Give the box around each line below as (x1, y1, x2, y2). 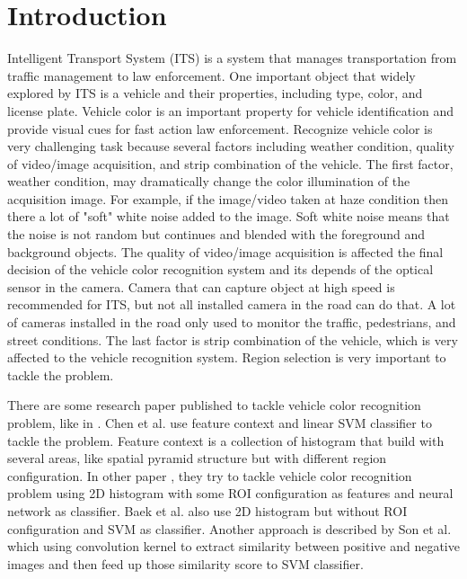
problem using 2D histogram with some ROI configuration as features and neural (7, 484, 454, 503)
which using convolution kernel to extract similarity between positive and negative (7, 537, 460, 556)
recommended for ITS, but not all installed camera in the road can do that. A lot (7, 295, 456, 314)
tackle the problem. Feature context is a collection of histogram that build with (7, 431, 445, 450)
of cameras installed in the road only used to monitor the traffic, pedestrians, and (7, 313, 456, 332)
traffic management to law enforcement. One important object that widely (7, 66, 416, 85)
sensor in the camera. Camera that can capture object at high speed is (7, 277, 395, 296)
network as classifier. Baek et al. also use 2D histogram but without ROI (7, 501, 408, 520)
